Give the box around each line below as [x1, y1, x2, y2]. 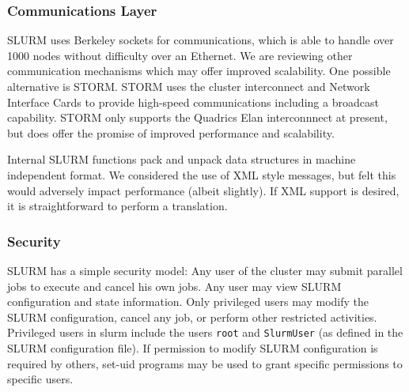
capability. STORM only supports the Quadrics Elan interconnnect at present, [7, 109, 388, 126]
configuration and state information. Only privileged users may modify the [7, 293, 369, 310]
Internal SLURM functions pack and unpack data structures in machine [7, 151, 356, 168]
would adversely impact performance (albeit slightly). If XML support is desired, [7, 182, 400, 198]
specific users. [7, 371, 74, 387]
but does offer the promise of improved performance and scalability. [7, 124, 335, 141]
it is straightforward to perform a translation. [7, 198, 228, 214]
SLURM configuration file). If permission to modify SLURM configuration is [7, 340, 378, 356]
